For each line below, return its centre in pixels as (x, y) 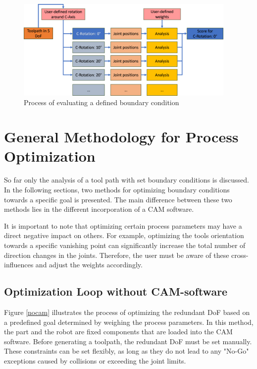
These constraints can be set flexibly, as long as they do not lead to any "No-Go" (127, 351)
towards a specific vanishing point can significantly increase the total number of (125, 245)
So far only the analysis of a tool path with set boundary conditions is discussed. (127, 180)
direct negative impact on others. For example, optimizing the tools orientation (124, 235)
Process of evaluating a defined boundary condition (102, 102)
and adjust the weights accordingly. (89, 265)
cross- (240, 255)
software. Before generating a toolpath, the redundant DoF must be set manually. (128, 341)
